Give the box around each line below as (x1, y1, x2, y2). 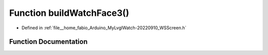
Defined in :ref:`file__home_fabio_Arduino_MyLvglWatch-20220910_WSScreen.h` (21, 25, 187, 31)
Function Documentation (9, 38, 88, 46)
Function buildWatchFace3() (9, 7, 129, 18)
